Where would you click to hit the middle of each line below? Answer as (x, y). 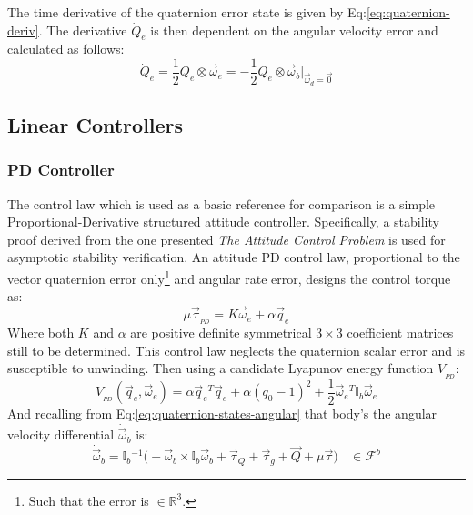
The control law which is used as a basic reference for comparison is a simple (221, 203)
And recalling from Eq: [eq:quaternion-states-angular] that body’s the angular (222, 414)
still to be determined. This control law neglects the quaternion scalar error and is (236, 350)
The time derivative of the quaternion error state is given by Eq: (187, 12)
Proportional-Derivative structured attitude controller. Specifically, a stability (223, 222)
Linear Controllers (96, 125)
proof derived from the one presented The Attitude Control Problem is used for (226, 239)
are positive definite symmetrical (221, 332)
